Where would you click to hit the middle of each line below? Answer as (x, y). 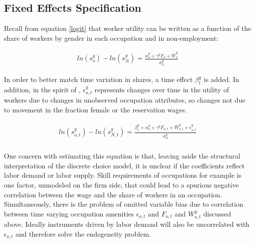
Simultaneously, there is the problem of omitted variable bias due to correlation (124, 204)
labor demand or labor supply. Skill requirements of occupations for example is (123, 175)
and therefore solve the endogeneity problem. (83, 233)
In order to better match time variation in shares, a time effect (99, 79)
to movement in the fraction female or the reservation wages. (96, 109)
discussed (217, 213)
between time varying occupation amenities (69, 213)
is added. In (221, 79)
